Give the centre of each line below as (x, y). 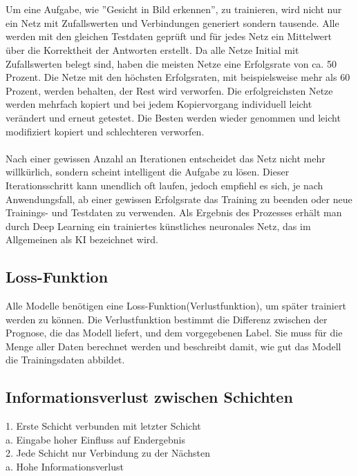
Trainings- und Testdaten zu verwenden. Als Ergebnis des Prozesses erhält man (174, 212)
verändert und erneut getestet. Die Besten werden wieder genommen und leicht (173, 117)
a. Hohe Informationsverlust (65, 467)
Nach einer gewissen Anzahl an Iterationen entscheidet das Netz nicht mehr (166, 158)
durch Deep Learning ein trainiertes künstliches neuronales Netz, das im (158, 226)
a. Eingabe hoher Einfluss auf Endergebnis (95, 439)
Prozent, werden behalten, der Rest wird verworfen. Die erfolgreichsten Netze (169, 90)
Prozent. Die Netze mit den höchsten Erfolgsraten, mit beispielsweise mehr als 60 (178, 77)
